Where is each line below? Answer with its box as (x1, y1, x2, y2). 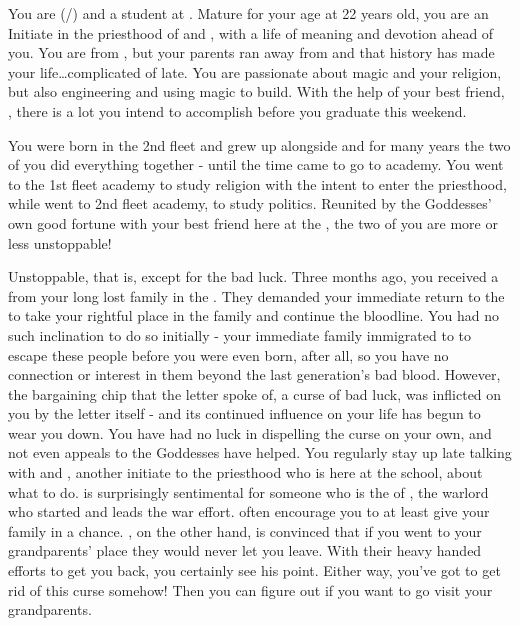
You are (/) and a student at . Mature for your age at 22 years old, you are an (8, 3, 489, 23)
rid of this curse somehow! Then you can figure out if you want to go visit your (8, 579, 493, 600)
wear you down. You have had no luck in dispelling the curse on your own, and (8, 422, 492, 443)
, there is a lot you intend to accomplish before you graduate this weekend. (8, 100, 467, 121)
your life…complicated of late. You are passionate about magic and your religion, (8, 61, 502, 82)
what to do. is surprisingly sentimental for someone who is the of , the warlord (8, 481, 489, 502)
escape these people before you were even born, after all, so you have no (8, 344, 449, 365)
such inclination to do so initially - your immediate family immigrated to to (8, 324, 472, 345)
